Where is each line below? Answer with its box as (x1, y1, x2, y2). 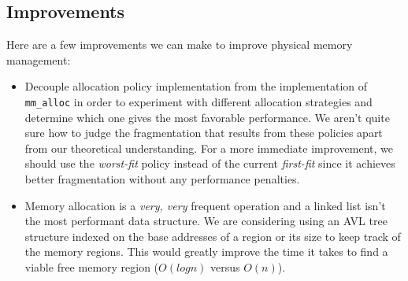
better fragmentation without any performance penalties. (24, 171, 300, 187)
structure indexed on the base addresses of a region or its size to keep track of (24, 227, 401, 244)
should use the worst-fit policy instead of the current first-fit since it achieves (24, 155, 395, 172)
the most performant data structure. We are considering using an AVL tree (24, 213, 388, 229)
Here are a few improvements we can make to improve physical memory (6, 36, 353, 53)
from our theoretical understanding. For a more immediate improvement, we (24, 139, 394, 156)
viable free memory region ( (24, 258, 159, 275)
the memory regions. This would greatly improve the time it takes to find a (24, 243, 388, 260)
